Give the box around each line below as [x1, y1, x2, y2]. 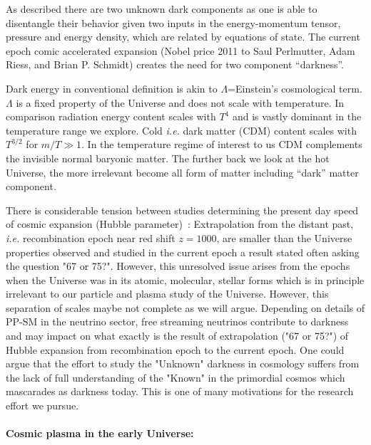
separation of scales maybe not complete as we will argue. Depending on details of [6, 300, 365, 315]
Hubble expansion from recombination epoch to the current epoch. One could [6, 342, 345, 357]
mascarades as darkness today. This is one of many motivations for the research [6, 384, 354, 399]
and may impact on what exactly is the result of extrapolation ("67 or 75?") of [6, 328, 349, 343]
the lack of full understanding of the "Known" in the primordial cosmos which [6, 370, 345, 384]
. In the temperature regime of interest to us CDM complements [81, 137, 362, 152]
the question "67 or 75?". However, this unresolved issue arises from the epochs [6, 258, 350, 273]
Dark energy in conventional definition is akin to [6, 80, 218, 95]
